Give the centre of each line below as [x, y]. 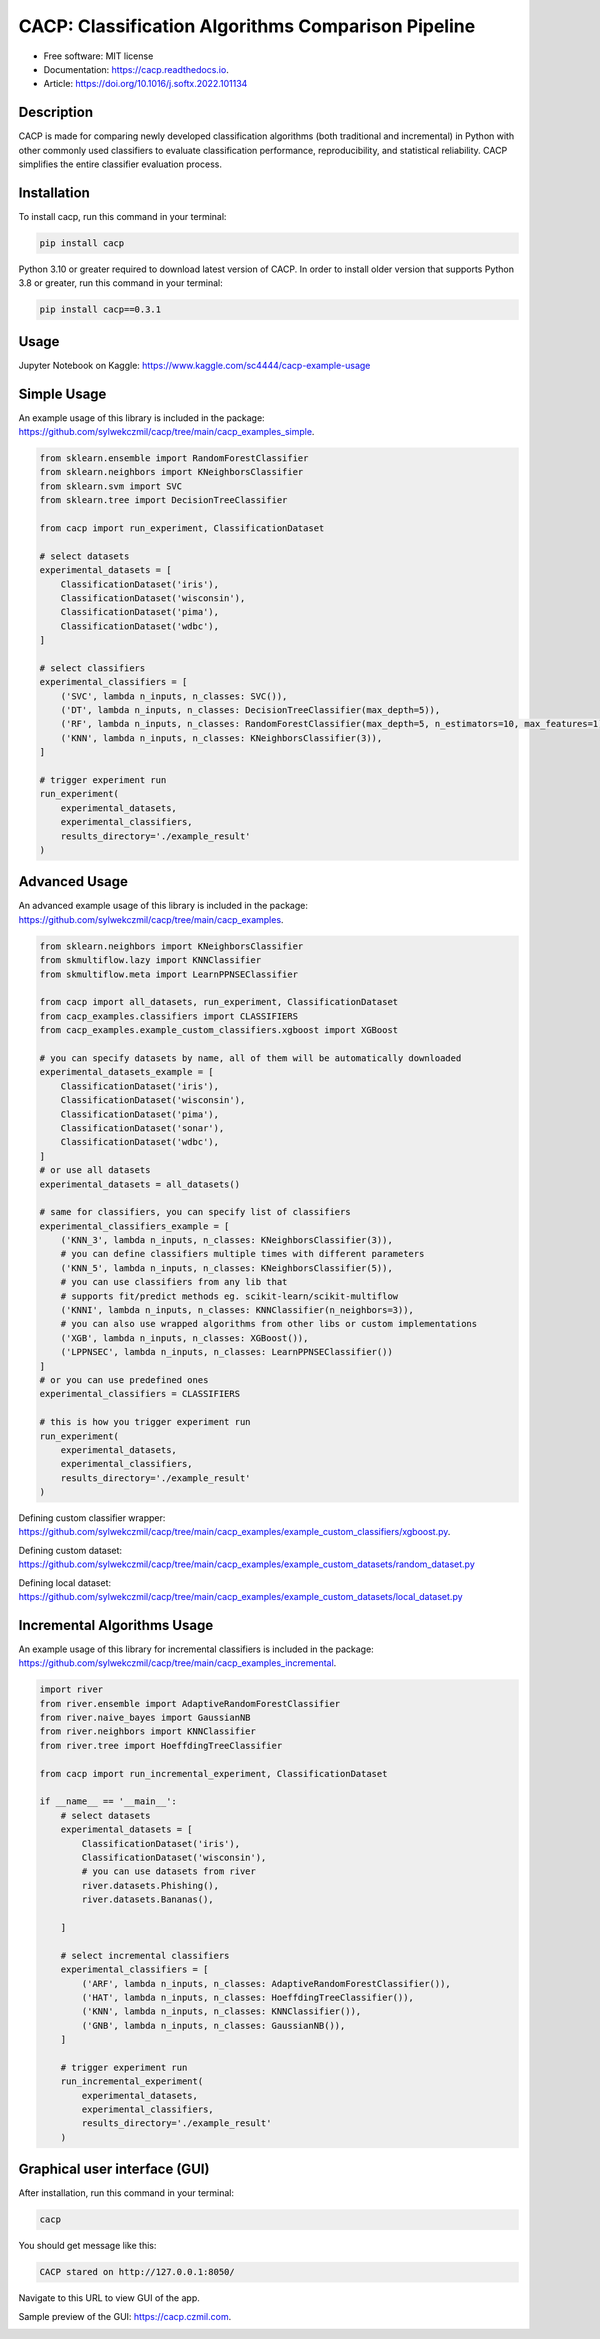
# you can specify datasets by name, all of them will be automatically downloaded [250, 1058]
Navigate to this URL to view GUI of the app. [109, 2298]
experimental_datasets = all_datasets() [139, 1184]
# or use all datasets [95, 1170]
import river [71, 1689]
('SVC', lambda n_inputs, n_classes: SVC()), [174, 696]
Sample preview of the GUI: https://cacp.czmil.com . [125, 2316]
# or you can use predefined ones [124, 1379]
